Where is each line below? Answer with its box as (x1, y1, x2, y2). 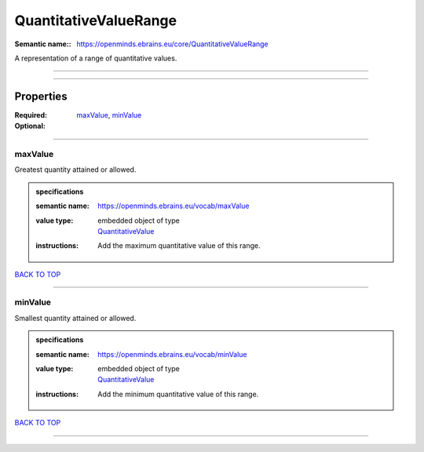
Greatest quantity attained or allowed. (14, 165, 137, 174)
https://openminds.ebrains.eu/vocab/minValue (97, 349, 247, 359)
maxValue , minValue (76, 110, 142, 119)
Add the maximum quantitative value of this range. (97, 241, 261, 250)
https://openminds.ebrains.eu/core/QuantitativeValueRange (76, 39, 269, 49)
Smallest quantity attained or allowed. (14, 313, 137, 323)
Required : (14, 110, 47, 119)
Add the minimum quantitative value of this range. (97, 389, 259, 399)
